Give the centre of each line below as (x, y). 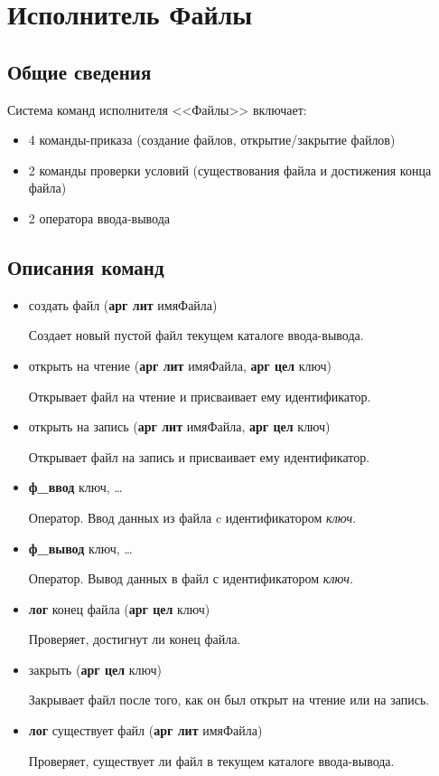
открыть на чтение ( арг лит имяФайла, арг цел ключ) (180, 365)
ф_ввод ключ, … (75, 487)
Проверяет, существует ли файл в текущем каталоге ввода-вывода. (211, 760)
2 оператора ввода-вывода (99, 218)
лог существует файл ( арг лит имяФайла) (145, 730)
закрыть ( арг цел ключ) (95, 669)
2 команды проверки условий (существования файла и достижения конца (230, 170)
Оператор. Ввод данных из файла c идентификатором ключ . (192, 517)
